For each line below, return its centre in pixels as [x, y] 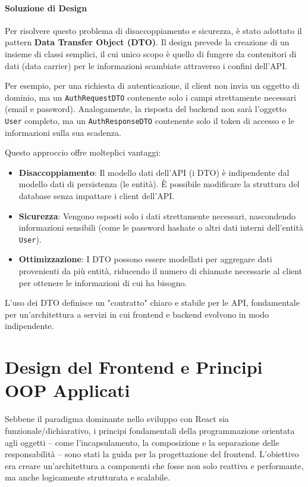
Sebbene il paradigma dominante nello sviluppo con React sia [117, 419]
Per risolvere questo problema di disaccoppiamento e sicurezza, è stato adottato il [153, 30]
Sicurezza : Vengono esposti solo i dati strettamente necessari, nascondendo [157, 215]
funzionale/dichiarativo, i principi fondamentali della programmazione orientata [150, 430]
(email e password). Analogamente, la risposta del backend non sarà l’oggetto [146, 109]
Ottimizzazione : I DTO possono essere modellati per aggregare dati [145, 259]
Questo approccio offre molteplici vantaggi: [83, 152]
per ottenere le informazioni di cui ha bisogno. [103, 282]
